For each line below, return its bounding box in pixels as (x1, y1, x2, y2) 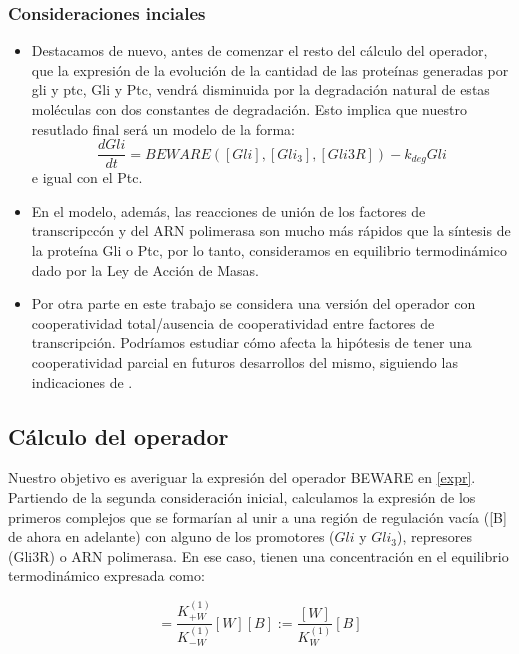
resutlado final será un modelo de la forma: (31, 118, 295, 139)
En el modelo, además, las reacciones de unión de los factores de (31, 200, 426, 221)
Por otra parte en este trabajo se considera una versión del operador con (31, 293, 476, 314)
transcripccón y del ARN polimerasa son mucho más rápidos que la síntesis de (31, 220, 511, 241)
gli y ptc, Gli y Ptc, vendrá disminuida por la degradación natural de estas (31, 79, 490, 100)
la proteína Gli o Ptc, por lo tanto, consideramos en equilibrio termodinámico (31, 240, 507, 261)
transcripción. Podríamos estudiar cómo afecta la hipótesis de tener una (31, 332, 472, 353)
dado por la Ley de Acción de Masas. (31, 259, 259, 280)
